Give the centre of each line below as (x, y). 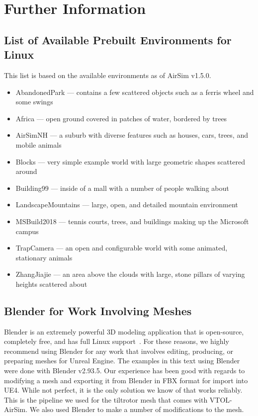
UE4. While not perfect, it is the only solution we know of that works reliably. (123, 390)
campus (27, 231)
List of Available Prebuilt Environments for (118, 40)
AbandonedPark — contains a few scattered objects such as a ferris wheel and (135, 92)
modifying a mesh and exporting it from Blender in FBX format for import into (126, 380)
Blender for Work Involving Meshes (98, 310)
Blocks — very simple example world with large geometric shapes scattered (130, 161)
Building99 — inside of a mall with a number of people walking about (122, 188)
